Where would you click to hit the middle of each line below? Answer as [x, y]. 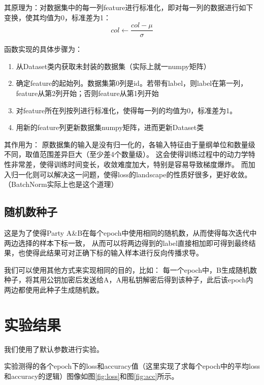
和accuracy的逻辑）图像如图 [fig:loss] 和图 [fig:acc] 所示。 [91, 376]
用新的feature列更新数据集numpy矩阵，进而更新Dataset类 [110, 127]
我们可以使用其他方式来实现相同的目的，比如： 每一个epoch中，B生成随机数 [130, 269]
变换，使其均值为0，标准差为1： [57, 17]
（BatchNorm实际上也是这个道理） [61, 184]
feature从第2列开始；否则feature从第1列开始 [87, 93]
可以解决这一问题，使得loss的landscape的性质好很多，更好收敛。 [145, 174]
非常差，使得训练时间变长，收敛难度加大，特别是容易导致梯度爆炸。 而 [129, 164]
